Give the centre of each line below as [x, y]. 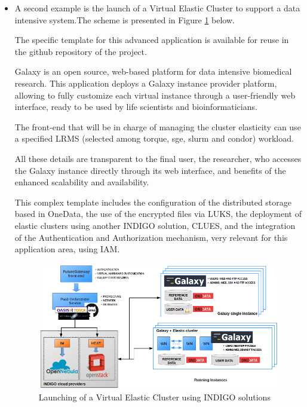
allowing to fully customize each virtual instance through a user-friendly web [155, 95]
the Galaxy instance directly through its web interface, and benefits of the [150, 170]
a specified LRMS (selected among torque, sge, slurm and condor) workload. [154, 138]
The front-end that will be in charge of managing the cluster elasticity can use [158, 126]
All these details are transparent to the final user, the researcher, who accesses [158, 158]
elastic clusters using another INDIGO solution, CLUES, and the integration [155, 225]
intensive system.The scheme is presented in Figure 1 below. [125, 19]
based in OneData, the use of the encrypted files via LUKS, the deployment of [158, 214]
